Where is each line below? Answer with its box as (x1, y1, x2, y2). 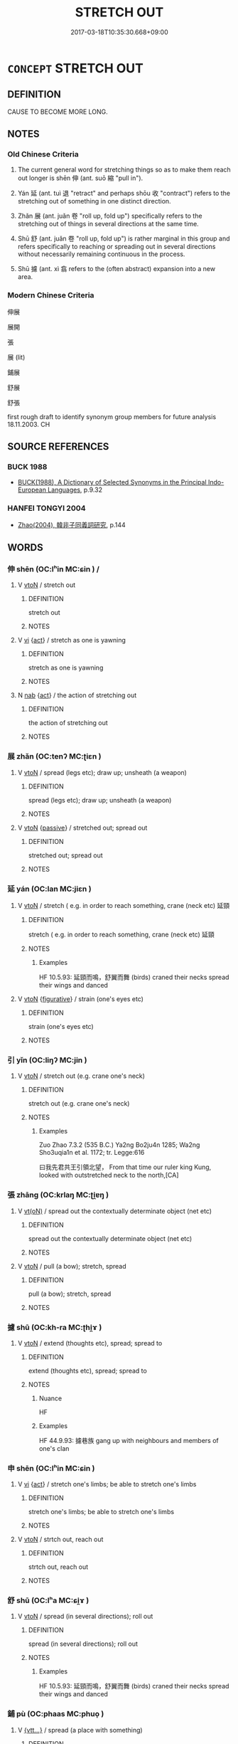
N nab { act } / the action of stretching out (17, 691, 137, 699)
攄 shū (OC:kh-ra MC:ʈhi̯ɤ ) (7, 1322, 102, 1332)
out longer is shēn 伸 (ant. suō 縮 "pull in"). (17, 174, 144, 182)
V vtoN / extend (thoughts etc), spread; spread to (17, 1338, 163, 1347)
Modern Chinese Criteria (7, 290, 94, 300)
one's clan (38, 1444, 70, 1452)
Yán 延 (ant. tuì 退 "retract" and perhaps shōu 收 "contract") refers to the (17, 189, 231, 198)
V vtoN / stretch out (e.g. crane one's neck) (17, 1072, 146, 1080)
